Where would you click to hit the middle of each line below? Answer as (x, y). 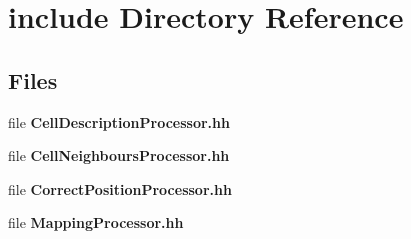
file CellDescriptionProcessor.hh (119, 121)
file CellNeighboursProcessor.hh (119, 155)
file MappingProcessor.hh (96, 222)
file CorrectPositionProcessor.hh (120, 188)
